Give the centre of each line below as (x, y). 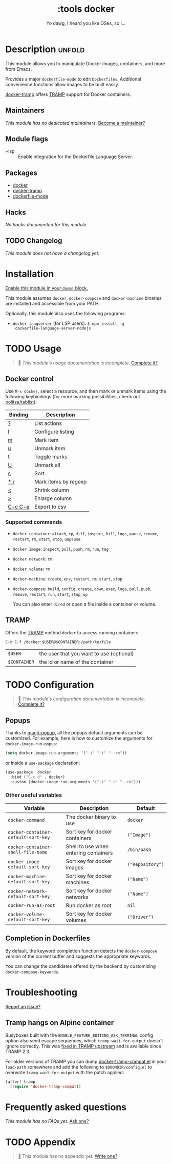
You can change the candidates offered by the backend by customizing (81, 966)
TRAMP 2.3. (18, 1051)
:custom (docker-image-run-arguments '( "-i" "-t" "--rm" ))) (75, 782)
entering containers (89, 853)
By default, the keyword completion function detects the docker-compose (81, 950)
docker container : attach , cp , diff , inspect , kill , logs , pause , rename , (85, 533)
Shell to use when (87, 846)
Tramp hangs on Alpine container (60, 1023)
